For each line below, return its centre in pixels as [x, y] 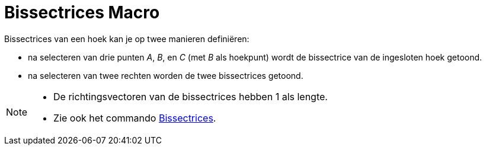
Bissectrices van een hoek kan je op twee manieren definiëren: [127, 39]
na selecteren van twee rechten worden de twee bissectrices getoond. [166, 75]
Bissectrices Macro [82, 12]
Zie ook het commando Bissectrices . [135, 118]
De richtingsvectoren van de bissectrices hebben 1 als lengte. [191, 96]
